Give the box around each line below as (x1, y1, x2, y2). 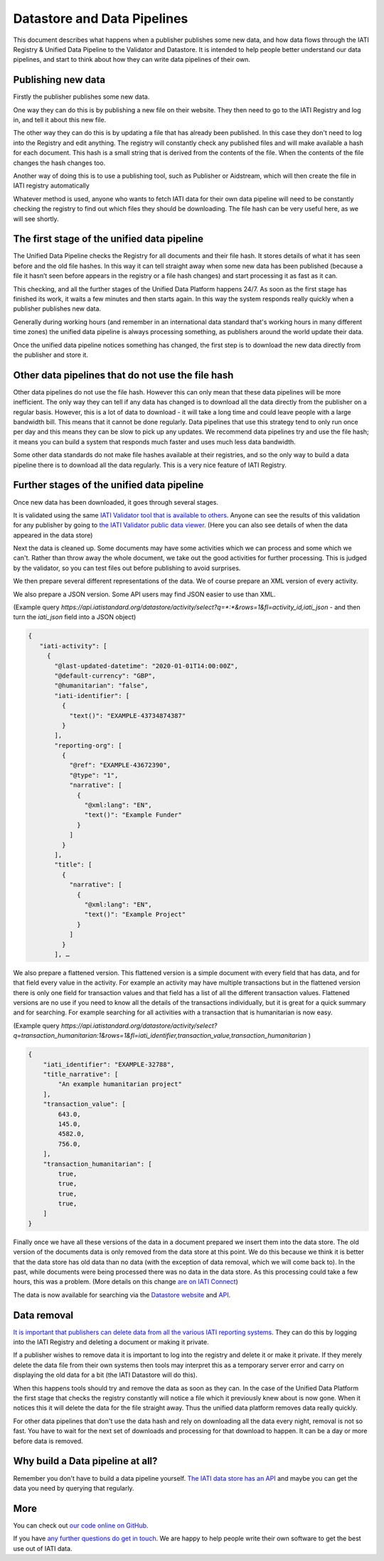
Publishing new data (13, 74, 106, 86)
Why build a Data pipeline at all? (13, 1455, 158, 1467)
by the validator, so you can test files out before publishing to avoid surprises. (13, 564, 241, 572)
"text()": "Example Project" (84, 911, 186, 918)
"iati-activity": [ (39, 642, 107, 650)
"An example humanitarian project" (58, 1080, 183, 1088)
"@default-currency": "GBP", (54, 672, 156, 680)
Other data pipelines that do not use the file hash (13, 369, 234, 381)
